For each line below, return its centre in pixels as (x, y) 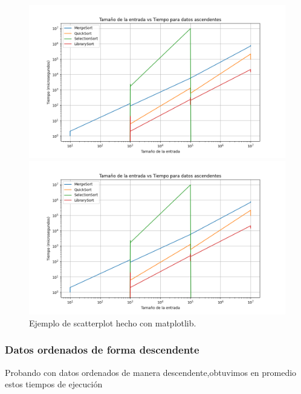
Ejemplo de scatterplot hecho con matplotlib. (113, 323)
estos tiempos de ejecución (54, 384)
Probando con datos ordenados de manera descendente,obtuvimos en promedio (151, 372)
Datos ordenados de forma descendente (102, 350)
